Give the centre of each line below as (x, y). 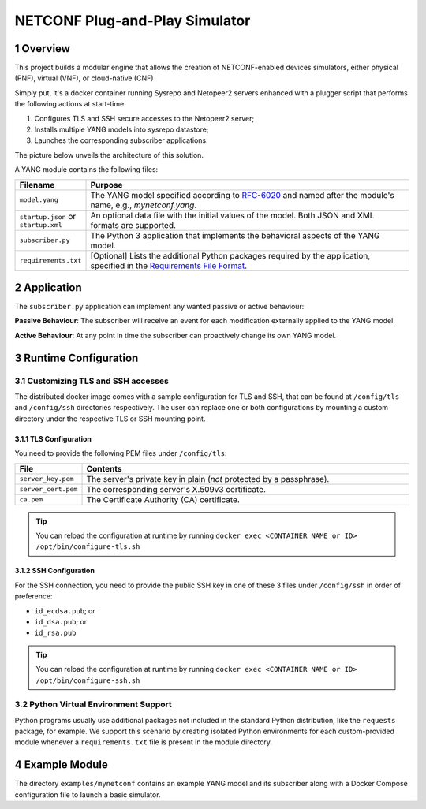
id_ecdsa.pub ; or (65, 610)
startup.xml (41, 225)
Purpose (106, 185)
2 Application (48, 287)
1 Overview (43, 48)
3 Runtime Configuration (77, 358)
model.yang (39, 200)
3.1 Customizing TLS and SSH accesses (92, 381)
